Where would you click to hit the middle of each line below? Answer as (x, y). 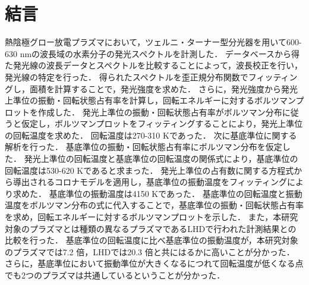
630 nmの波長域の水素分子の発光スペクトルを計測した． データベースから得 (152, 53)
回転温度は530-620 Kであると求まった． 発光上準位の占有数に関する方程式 (149, 170)
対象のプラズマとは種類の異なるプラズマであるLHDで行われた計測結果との (151, 228)
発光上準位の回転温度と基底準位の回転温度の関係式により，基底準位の (161, 159)
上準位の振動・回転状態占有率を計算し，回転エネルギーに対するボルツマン (150, 100)
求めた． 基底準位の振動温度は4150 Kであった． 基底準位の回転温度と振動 (157, 193)
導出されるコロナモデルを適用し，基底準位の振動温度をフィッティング (150, 182)
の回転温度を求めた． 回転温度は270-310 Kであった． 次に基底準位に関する (151, 135)
